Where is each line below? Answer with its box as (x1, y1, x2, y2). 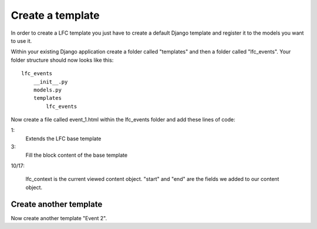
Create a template (11, 9, 100, 22)
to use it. (11, 37, 32, 44)
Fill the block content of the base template (25, 151, 128, 159)
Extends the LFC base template (25, 135, 102, 142)
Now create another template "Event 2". (11, 214, 107, 221)
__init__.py (33, 78, 68, 85)
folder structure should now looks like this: (11, 56, 114, 63)
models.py (33, 86, 62, 93)
